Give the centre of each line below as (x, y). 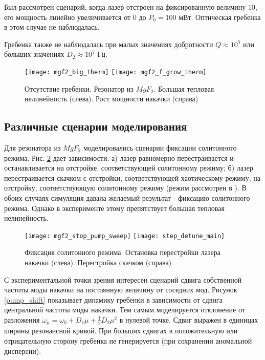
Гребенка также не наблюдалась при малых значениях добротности (109, 44)
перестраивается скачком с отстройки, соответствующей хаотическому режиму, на (132, 177)
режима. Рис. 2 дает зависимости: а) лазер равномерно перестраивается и (119, 157)
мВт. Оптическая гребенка (220, 17)
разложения (22, 319)
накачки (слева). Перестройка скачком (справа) (98, 262)
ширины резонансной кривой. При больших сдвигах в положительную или (121, 331)
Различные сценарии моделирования (96, 126)
